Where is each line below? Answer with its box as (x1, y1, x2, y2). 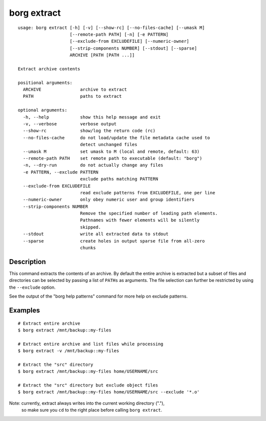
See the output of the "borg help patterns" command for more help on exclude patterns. (9, 293, 188, 300)
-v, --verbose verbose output (23, 121, 117, 127)
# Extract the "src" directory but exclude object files (18, 383, 159, 388)
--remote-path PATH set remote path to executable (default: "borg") (23, 155, 202, 161)
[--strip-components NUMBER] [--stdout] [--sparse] (69, 45, 197, 51)
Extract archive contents (18, 66, 81, 71)
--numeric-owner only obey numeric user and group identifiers (23, 197, 195, 203)
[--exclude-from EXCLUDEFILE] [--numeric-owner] (69, 38, 190, 44)
